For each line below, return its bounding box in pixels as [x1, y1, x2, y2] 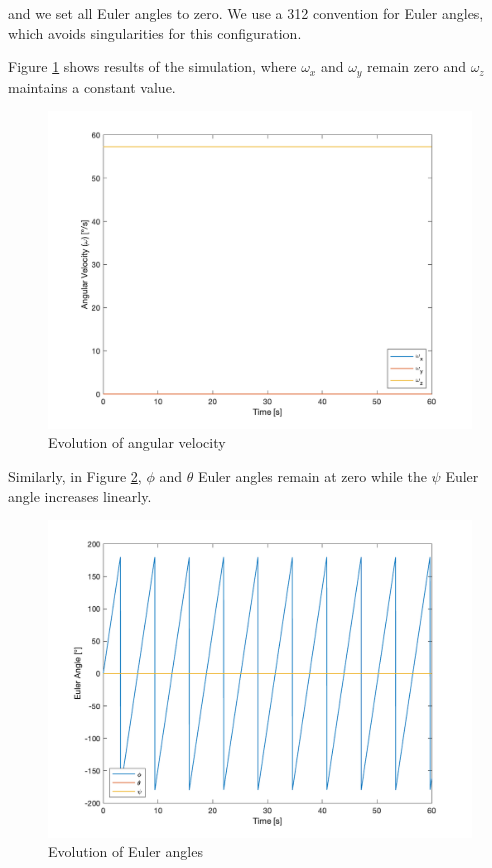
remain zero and [367, 56, 466, 77]
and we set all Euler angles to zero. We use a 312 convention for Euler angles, [8, 3, 484, 23]
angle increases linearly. [8, 485, 152, 506]
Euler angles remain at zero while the [197, 466, 427, 486]
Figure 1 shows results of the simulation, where [8, 56, 297, 77]
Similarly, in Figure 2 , [8, 466, 142, 486]
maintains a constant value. [8, 76, 176, 97]
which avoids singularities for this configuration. [8, 22, 302, 43]
